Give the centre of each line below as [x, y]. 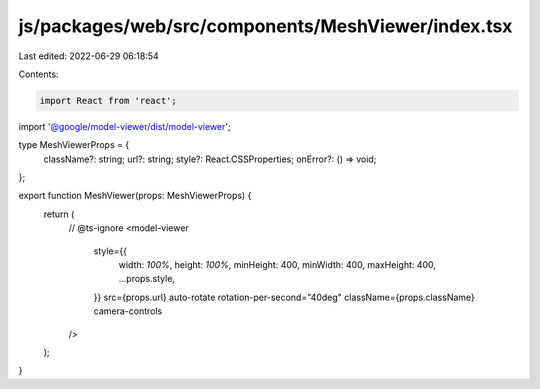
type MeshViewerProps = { [74, 145]
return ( [59, 214]
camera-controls [128, 311]
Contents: [38, 74]
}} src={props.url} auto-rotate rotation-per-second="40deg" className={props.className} [284, 297]
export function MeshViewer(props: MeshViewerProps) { [135, 196]
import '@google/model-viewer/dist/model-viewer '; [124, 126]
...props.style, [146, 279]
